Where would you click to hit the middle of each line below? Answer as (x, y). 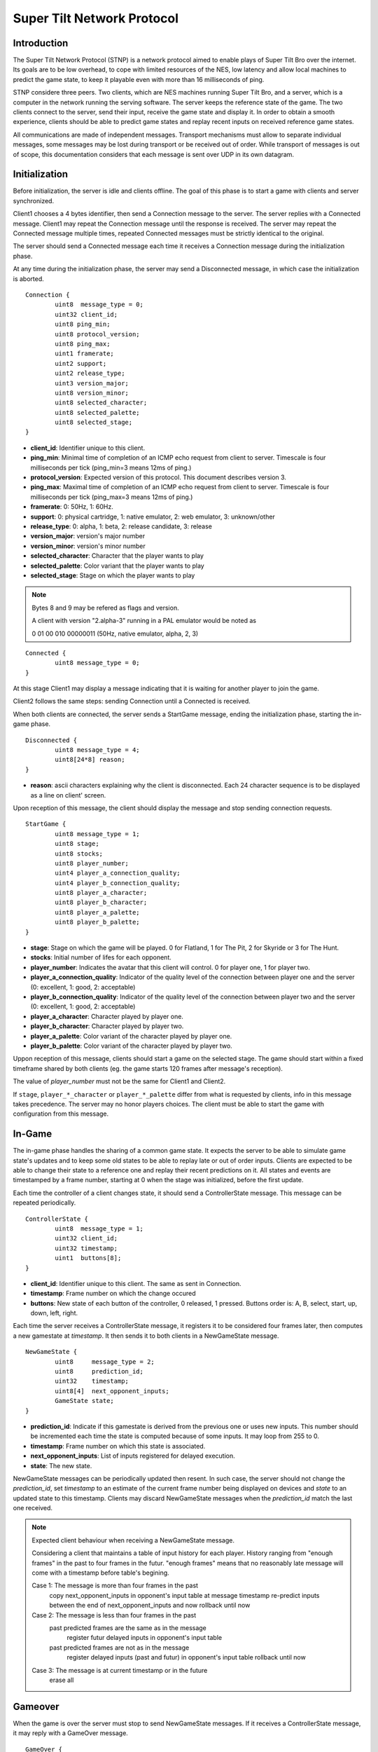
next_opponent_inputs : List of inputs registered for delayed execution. (133, 1456)
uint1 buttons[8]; (88, 1258)
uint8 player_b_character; (101, 903)
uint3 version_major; (92, 383)
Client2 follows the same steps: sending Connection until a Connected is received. (132, 702)
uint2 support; (81, 363)
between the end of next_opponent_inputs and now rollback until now (150, 1606)
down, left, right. (54, 1313)
